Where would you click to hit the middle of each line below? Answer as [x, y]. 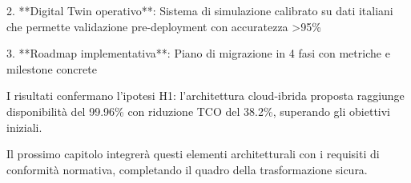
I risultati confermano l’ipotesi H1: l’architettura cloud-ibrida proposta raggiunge [205, 95]
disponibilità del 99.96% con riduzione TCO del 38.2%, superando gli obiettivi [199, 111]
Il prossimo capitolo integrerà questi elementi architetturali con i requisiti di [193, 154]
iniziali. [24, 127]
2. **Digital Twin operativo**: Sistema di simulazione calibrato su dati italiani [200, 10]
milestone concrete [52, 68]
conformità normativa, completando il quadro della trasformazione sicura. [187, 169]
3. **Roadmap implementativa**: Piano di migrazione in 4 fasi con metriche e [198, 53]
